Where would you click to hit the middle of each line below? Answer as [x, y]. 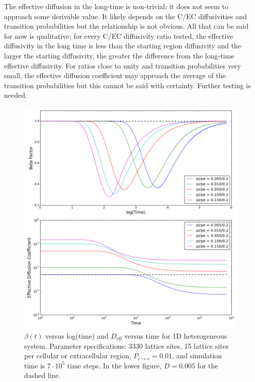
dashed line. [42, 375]
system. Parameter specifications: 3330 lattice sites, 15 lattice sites [126, 345]
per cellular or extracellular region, [78, 356]
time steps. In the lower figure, [114, 365]
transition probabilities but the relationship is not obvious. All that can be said [126, 26]
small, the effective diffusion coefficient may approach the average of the [115, 75]
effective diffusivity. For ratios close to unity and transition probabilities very [122, 65]
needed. [16, 95]
